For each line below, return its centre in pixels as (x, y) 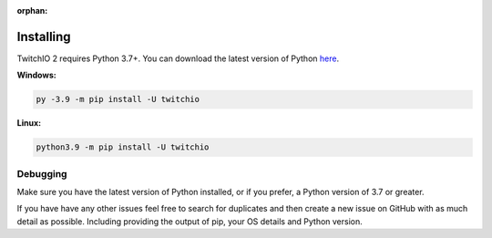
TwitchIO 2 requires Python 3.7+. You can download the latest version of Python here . (178, 58)
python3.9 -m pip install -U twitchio (123, 147)
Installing (44, 36)
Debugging (42, 173)
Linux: (29, 123)
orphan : (32, 10)
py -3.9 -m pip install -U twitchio (118, 99)
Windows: (36, 75)
